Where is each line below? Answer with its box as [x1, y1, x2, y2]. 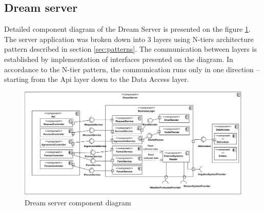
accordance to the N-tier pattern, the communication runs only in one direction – [4, 64, 260, 74]
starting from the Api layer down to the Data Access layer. [4, 74, 189, 85]
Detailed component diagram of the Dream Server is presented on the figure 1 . [4, 24, 251, 34]
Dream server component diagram [25, 197, 131, 207]
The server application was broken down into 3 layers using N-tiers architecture [4, 33, 254, 44]
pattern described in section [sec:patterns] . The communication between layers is [4, 44, 257, 54]
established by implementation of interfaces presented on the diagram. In [4, 53, 233, 64]
